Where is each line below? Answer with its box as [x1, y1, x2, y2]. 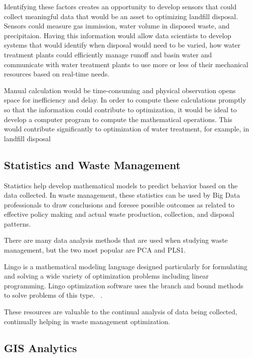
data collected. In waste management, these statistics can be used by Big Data [4, 190, 240, 200]
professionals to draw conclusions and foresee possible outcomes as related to [4, 199, 234, 209]
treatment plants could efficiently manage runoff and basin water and [4, 49, 212, 59]
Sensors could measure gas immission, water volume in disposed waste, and [4, 21, 230, 31]
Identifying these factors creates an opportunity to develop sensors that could [4, 1, 237, 11]
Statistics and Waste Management [4, 157, 181, 172]
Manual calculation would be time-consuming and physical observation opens [4, 85, 236, 95]
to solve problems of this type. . [4, 290, 102, 300]
